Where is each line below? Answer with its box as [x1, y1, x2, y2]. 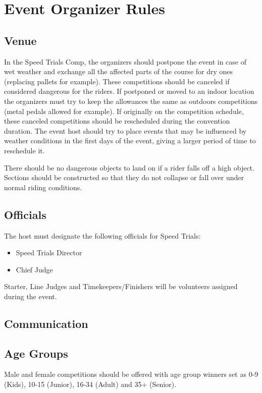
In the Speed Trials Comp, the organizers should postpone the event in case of [4, 56, 246, 67]
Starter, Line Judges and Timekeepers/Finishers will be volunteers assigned [4, 281, 238, 292]
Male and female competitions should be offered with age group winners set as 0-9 [4, 369, 258, 379]
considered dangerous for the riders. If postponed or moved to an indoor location [4, 86, 254, 96]
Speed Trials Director [16, 247, 82, 258]
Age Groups [4, 345, 68, 361]
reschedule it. [4, 145, 45, 155]
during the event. [4, 291, 57, 301]
